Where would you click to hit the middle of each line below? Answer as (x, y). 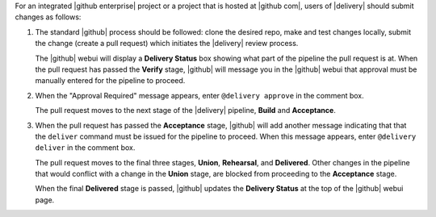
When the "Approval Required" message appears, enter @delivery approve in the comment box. (200, 95)
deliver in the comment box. (85, 148)
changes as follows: (48, 17)
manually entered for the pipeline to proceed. (110, 81)
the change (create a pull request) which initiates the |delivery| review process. (167, 44)
